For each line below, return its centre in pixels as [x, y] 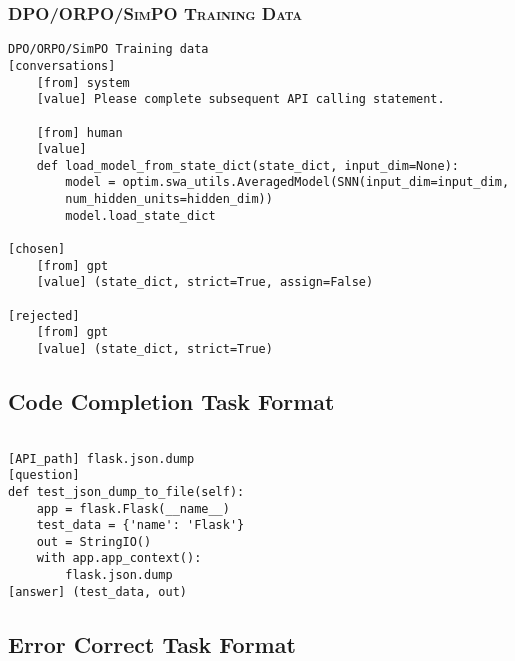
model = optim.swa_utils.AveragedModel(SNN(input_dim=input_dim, [287, 182]
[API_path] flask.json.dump [101, 458]
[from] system [83, 82]
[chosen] [37, 249]
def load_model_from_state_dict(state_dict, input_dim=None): [248, 165]
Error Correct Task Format [152, 643]
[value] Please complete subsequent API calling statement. [240, 99]
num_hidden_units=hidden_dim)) [169, 199]
